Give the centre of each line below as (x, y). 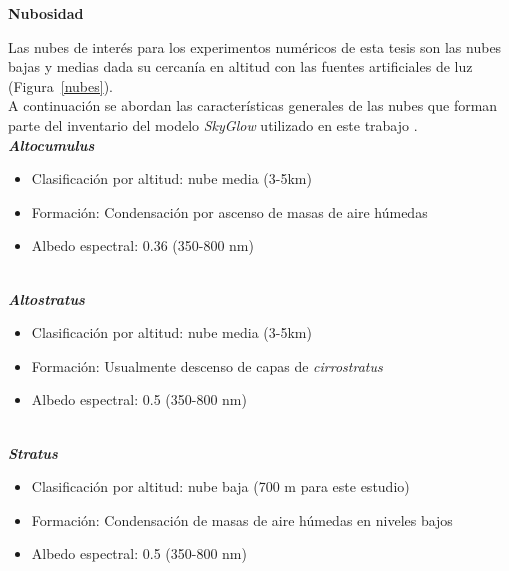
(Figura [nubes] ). (60, 85)
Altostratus (46, 298)
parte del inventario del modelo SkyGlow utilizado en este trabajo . (213, 124)
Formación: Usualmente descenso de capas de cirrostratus (207, 365)
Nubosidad (46, 13)
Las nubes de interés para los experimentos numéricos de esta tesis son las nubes (255, 46)
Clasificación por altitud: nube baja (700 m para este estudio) (220, 486)
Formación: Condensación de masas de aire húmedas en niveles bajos (242, 519)
